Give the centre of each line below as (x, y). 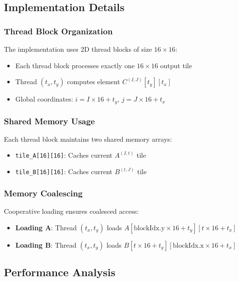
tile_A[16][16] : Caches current (64, 155)
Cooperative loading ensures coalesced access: (72, 211)
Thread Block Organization (58, 31)
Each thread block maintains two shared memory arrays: (88, 139)
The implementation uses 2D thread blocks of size (78, 49)
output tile (176, 65)
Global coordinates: (44, 99)
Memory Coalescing (43, 193)
